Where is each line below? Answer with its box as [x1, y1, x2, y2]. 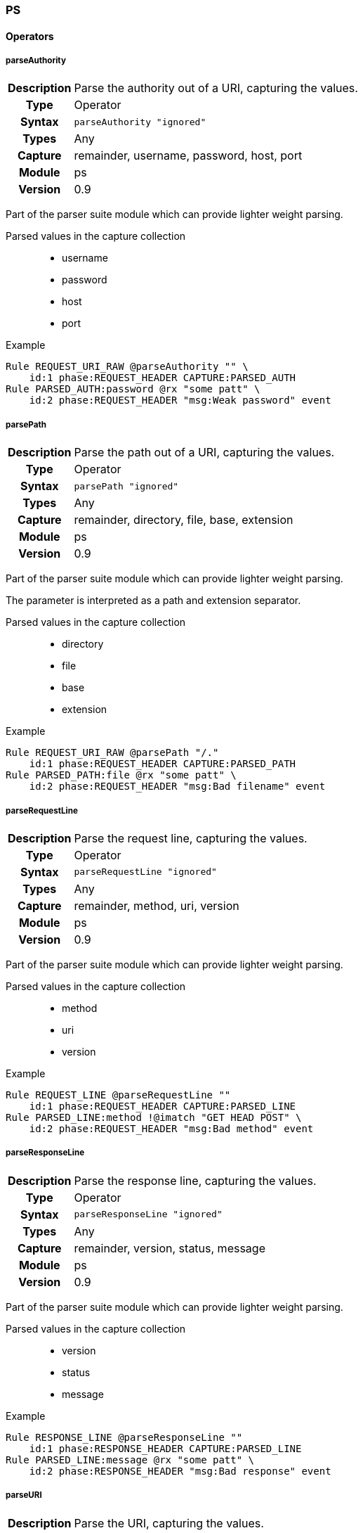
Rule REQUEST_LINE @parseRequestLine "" [6, 1089, 231, 1101]
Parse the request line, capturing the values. [74, 830, 308, 845]
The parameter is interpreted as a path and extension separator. [6, 594, 301, 607]
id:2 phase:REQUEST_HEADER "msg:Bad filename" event [29, 781, 326, 793]
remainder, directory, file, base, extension [74, 513, 293, 527]
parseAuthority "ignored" [74, 116, 206, 127]
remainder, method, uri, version [74, 898, 239, 913]
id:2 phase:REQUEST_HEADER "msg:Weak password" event [29, 395, 331, 406]
